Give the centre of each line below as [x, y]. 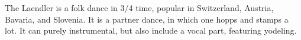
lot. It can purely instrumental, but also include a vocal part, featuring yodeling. [151, 30]
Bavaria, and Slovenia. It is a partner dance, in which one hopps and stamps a [147, 19]
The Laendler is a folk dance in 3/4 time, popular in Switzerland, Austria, [139, 8]
